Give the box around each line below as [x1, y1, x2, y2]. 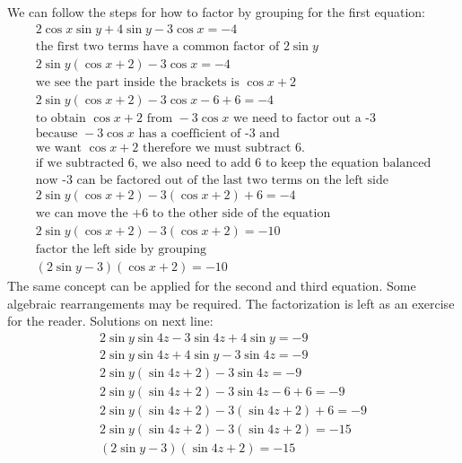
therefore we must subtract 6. [142, 141, 305, 154]
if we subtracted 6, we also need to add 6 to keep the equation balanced [35, 156, 431, 170]
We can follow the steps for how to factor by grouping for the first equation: [7, 3, 425, 21]
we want [35, 141, 83, 154]
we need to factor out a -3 [233, 111, 376, 125]
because [35, 127, 78, 140]
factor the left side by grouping [35, 243, 206, 257]
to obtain [35, 111, 86, 125]
